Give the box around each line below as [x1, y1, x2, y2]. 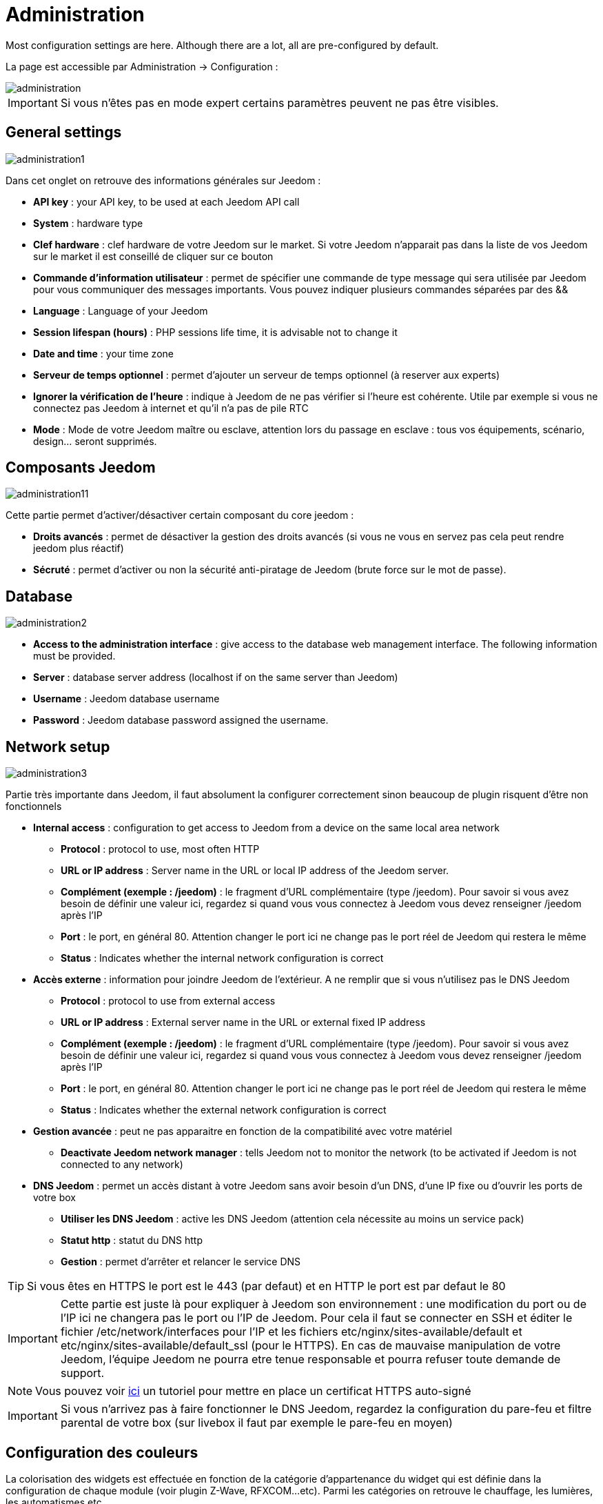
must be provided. [33, 650, 116, 662]
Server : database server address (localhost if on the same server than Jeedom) [33, 671, 398, 684]
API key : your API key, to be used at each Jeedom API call [33, 195, 300, 208]
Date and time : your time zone [33, 347, 174, 359]
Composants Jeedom [6, 459, 156, 477]
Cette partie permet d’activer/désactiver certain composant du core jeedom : [6, 509, 354, 522]
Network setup [6, 738, 110, 755]
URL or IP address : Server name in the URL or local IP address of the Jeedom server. [61, 864, 449, 877]
